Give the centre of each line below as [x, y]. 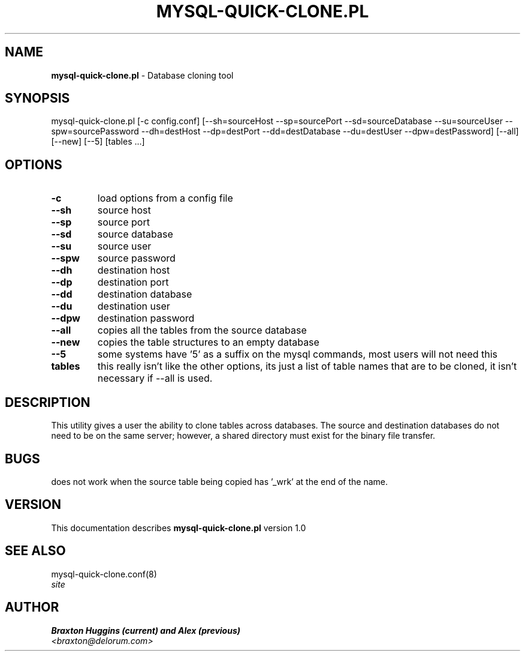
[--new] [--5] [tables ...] [98, 142]
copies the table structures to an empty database [208, 342]
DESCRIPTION [48, 402]
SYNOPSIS [37, 98]
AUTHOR [32, 607]
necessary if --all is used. [155, 378]
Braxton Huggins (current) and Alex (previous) [146, 630]
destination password [146, 318]
